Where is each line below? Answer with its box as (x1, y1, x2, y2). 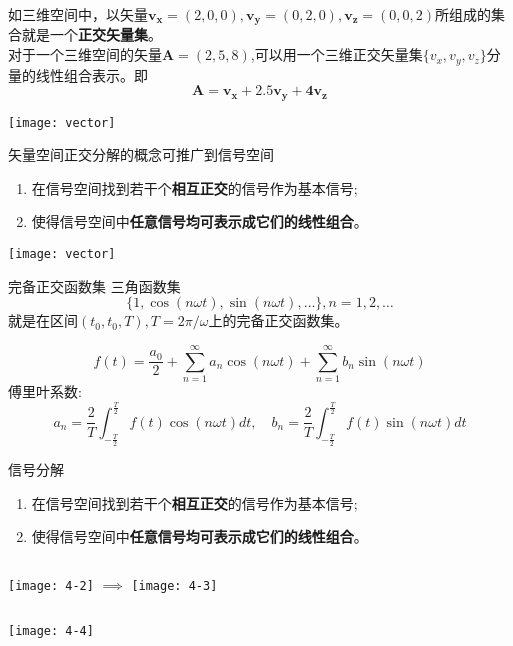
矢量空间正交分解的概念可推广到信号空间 (8, 144, 274, 165)
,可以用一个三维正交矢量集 (250, 44, 423, 65)
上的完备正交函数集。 (208, 310, 349, 331)
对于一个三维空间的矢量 (8, 44, 162, 65)
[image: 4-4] (8, 623, 94, 638)
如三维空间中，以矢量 (8, 4, 148, 24)
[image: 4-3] (131, 578, 218, 593)
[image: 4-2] (8, 578, 94, 593)
